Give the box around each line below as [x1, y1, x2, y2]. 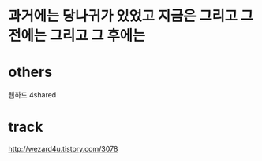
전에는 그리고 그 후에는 [8, 27, 146, 45]
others [8, 64, 53, 81]
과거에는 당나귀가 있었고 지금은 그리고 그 [8, 7, 254, 25]
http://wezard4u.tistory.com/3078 [8, 145, 118, 154]
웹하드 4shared [8, 90, 57, 100]
